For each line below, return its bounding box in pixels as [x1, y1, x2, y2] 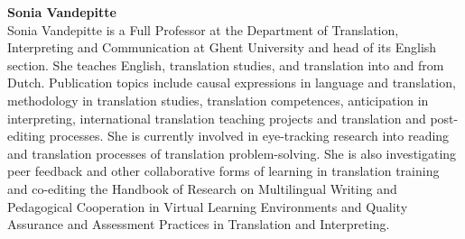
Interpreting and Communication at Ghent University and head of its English [7, 38, 437, 57]
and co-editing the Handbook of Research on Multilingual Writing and [7, 179, 397, 198]
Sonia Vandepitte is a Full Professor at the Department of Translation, [7, 20, 399, 39]
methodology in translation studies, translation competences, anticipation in [7, 90, 429, 109]
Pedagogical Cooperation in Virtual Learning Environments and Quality [7, 197, 408, 216]
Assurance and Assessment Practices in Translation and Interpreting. [7, 215, 390, 234]
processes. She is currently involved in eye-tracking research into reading [49, 126, 450, 145]
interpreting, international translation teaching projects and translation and [7, 108, 426, 127]
